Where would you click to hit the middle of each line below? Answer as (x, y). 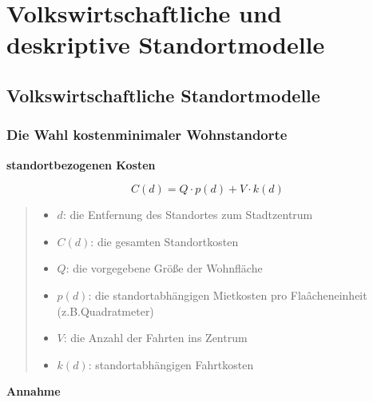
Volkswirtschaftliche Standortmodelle (163, 95)
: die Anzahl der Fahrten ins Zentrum (155, 338)
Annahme (34, 391)
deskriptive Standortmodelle (166, 44)
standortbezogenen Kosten (81, 164)
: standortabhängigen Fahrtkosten (171, 364)
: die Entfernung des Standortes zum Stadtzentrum (188, 215)
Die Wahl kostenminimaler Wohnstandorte (147, 135)
